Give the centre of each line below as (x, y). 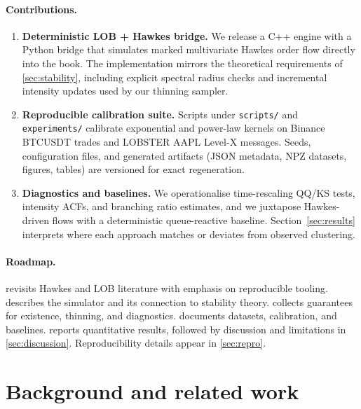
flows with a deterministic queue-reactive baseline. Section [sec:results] (204, 220)
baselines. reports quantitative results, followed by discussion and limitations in (176, 329)
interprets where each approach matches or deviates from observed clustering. (189, 234)
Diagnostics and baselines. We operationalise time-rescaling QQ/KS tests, (189, 192)
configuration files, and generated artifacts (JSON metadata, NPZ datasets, (184, 155)
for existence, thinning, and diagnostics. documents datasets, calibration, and (171, 316)
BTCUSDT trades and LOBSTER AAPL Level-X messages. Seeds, (166, 142)
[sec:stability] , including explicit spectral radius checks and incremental (175, 77)
